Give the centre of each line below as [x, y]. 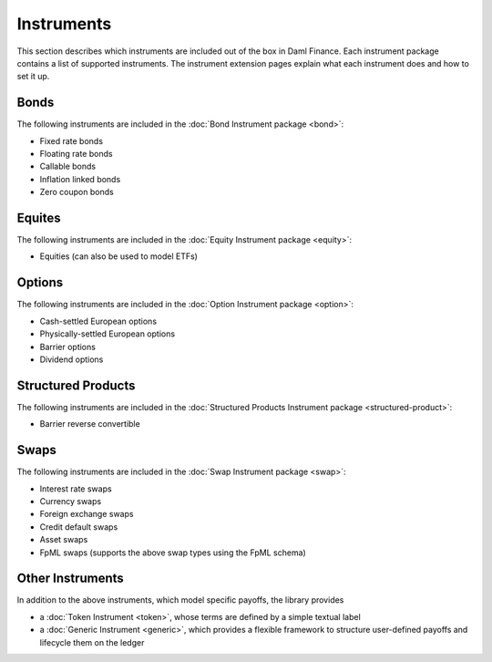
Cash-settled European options [98, 321]
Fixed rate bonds [72, 140]
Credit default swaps [79, 527]
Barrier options [67, 347]
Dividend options [72, 359]
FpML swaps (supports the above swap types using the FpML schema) [173, 553]
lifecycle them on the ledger [92, 642]
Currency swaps [71, 501]
